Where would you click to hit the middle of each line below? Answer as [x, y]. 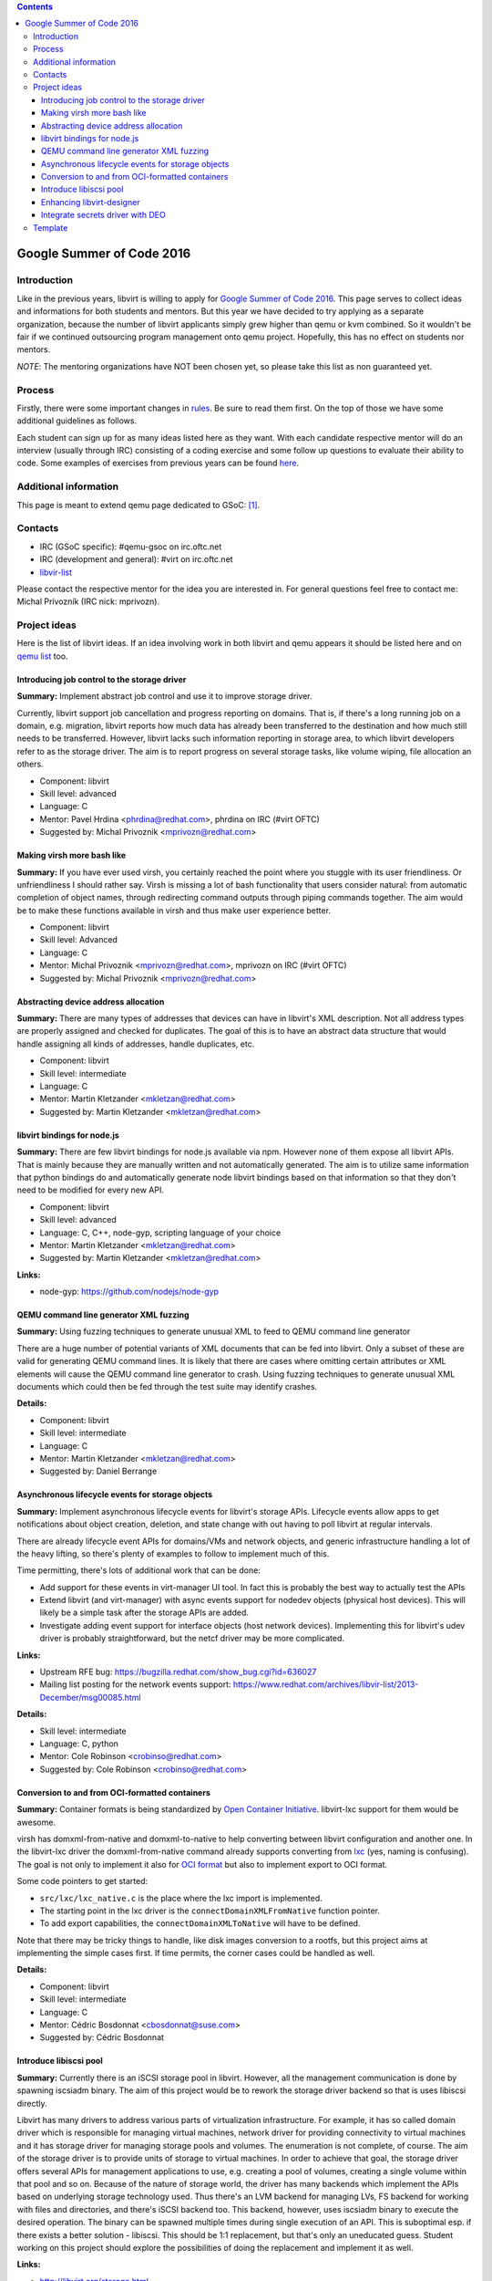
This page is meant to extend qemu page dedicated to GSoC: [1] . [138, 505]
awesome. [36, 1822]
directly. [32, 2103]
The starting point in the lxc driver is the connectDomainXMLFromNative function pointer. [210, 1911]
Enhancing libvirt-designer [91, 202]
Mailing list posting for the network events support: [135, 1684]
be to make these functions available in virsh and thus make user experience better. [174, 910]
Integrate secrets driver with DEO [103, 215]
